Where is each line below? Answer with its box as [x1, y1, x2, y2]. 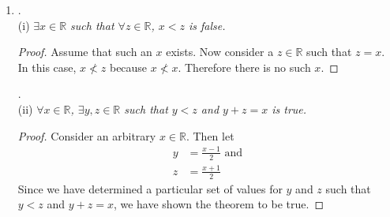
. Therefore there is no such [178, 58, 311, 75]
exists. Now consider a [166, 43, 274, 60]
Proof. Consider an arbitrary [17, 127, 156, 144]
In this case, [17, 58, 77, 75]
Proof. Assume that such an [17, 43, 152, 60]
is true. [272, 100, 307, 117]
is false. [188, 17, 226, 33]
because [109, 58, 148, 75]
